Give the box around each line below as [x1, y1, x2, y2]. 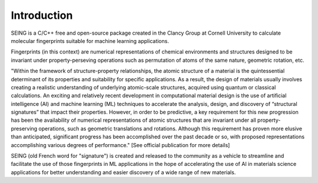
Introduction [11, 9, 73, 22]
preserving [11, 125, 38, 132]
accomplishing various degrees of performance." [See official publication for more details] [11, 141, 230, 148]
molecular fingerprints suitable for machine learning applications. [11, 37, 169, 44]
